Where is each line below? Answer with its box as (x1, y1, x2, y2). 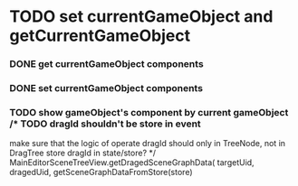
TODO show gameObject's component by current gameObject (9, 106, 289, 118)
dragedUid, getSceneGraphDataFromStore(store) (9, 167, 193, 178)
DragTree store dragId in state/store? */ (9, 147, 157, 159)
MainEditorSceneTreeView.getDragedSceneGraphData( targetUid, (9, 157, 255, 168)
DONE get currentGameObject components (9, 58, 204, 70)
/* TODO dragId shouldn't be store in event (9, 117, 201, 130)
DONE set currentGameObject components (9, 82, 204, 95)
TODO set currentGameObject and (9, 6, 274, 27)
